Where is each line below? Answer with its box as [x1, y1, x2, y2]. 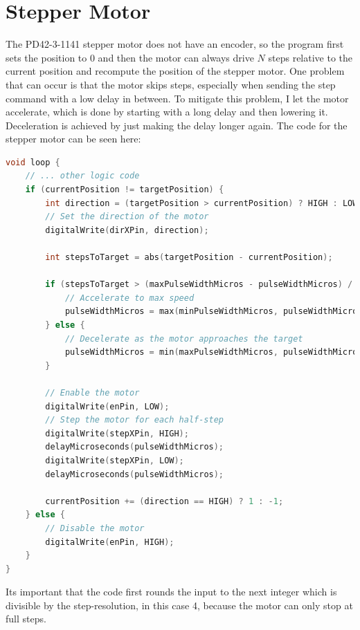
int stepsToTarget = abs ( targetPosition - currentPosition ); [45, 252, 333, 263]
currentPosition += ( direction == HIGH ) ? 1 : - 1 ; [45, 496, 284, 506]
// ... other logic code [25, 171, 140, 181]
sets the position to [6, 50, 87, 64]
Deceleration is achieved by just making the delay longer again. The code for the [6, 118, 348, 132]
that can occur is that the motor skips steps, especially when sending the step [6, 77, 336, 91]
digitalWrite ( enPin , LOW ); [45, 401, 170, 411]
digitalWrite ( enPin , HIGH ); [45, 537, 174, 547]
